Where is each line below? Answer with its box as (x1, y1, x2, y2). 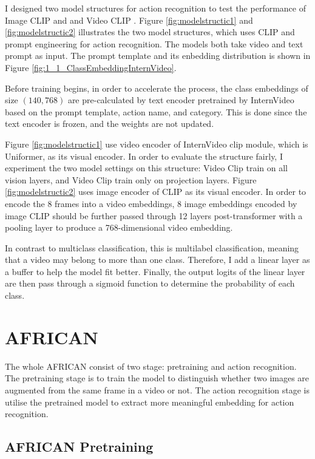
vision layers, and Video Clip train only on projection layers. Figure (5, 173, 257, 186)
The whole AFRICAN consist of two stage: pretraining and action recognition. (5, 359, 297, 372)
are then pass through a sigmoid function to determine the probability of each (5, 277, 295, 290)
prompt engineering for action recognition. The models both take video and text (5, 37, 303, 50)
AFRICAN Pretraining (5, 437, 154, 456)
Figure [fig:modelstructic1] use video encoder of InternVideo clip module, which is (5, 137, 308, 150)
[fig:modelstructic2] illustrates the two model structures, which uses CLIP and (5, 25, 295, 38)
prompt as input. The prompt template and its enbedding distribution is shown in (5, 49, 311, 62)
